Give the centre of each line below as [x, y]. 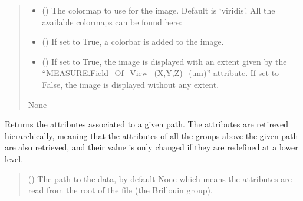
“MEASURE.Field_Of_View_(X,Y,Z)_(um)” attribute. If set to [161, 73]
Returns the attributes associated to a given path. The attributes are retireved [147, 124]
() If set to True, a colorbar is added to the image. [133, 42]
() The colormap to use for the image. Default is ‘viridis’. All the [159, 10]
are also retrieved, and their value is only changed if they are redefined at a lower [151, 147]
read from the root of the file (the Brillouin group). [120, 190]
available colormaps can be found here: [112, 22]
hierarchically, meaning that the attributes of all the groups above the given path [151, 135]
